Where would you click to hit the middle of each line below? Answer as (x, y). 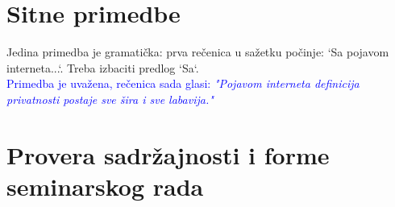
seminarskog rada (105, 186)
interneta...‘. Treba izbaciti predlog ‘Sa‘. (103, 67)
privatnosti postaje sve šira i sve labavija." (110, 99)
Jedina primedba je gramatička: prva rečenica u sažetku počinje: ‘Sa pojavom (198, 52)
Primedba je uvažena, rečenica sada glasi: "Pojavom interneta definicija (183, 83)
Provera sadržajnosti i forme (168, 154)
